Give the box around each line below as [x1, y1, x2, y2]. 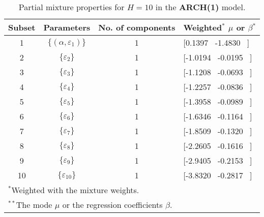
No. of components [98, 21, 175, 33]
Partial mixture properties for [18, 1, 125, 13]
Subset [8, 21, 36, 33]
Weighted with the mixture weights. [11, 184, 139, 196]
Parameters [43, 21, 91, 33]
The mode [16, 199, 52, 210]
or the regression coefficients [62, 199, 163, 210]
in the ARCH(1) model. [155, 1, 246, 13]
